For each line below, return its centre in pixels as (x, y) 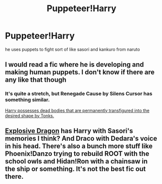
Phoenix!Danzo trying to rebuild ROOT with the (77, 154)
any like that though (36, 80)
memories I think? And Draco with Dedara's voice (81, 138)
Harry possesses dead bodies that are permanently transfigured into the (77, 110)
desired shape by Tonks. (30, 115)
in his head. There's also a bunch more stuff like (79, 146)
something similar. (27, 100)
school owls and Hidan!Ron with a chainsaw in (76, 161)
